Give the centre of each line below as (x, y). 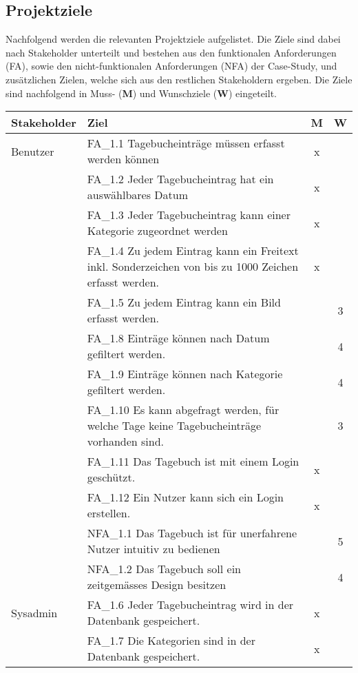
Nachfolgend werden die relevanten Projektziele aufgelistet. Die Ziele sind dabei (173, 39)
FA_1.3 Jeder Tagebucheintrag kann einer (189, 215)
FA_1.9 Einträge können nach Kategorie (185, 374)
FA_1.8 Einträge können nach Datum (178, 338)
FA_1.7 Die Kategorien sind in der (171, 641)
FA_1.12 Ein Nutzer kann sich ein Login (185, 497)
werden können (123, 159)
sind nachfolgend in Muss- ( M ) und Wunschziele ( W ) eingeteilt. (141, 93)
